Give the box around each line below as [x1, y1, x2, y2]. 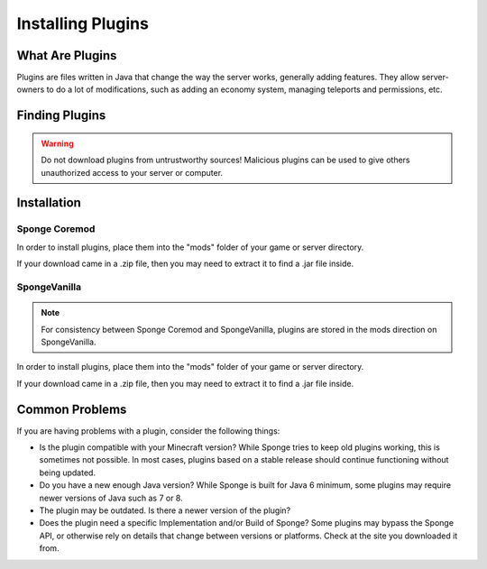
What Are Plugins [16, 48, 117, 63]
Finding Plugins [16, 108, 106, 124]
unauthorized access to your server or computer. [41, 167, 224, 178]
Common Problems [16, 401, 127, 417]
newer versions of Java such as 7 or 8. [39, 492, 184, 503]
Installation [16, 195, 81, 211]
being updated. [39, 467, 96, 478]
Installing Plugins [16, 14, 149, 33]
